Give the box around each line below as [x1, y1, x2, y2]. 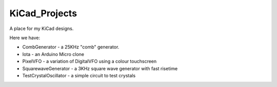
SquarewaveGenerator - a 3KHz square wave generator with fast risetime [22, 65, 178, 71]
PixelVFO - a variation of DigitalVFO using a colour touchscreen [22, 59, 157, 65]
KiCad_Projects [9, 8, 77, 19]
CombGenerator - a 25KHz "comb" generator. [22, 44, 120, 50]
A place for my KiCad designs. [9, 25, 74, 32]
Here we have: [9, 35, 41, 41]
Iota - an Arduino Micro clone [22, 51, 85, 57]
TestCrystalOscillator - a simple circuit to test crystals [22, 72, 136, 78]
